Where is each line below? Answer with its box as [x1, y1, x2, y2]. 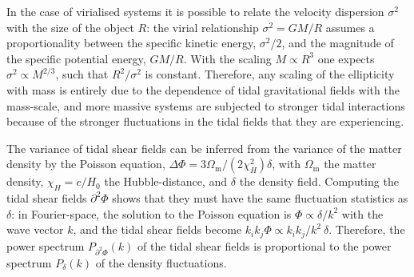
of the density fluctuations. [95, 254, 227, 271]
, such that [55, 66, 109, 82]
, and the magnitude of [281, 34, 394, 51]
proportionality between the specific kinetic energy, [6, 34, 257, 51]
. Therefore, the [328, 221, 405, 238]
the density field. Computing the [239, 173, 399, 190]
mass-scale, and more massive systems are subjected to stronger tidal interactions [6, 97, 405, 114]
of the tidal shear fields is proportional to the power [137, 237, 392, 254]
